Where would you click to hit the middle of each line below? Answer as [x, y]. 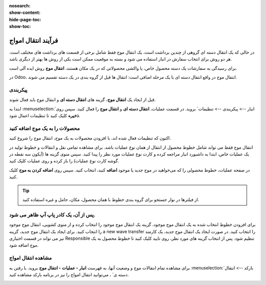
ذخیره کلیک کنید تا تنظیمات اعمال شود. [45, 116]
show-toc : [20, 27]
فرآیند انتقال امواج [34, 40]
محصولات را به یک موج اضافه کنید [44, 128]
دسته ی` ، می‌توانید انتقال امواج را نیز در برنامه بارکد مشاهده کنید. [69, 274]
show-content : [25, 13]
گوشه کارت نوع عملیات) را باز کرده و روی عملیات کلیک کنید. [64, 161]
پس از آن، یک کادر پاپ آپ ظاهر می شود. [52, 215]
